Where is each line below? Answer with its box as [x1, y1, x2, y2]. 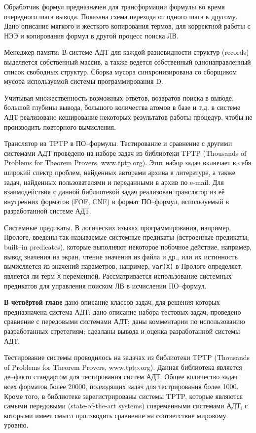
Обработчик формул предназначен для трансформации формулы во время [4, 1, 225, 11]
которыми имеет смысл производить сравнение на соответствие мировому [4, 410, 226, 420]
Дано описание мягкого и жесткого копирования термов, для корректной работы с [4, 21, 251, 31]
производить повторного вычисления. [4, 121, 116, 132]
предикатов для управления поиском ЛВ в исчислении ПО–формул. [4, 280, 207, 290]
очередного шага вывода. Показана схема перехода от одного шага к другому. [4, 11, 238, 21]
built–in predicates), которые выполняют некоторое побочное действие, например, [4, 242, 252, 252]
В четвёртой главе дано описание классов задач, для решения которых [4, 297, 220, 307]
